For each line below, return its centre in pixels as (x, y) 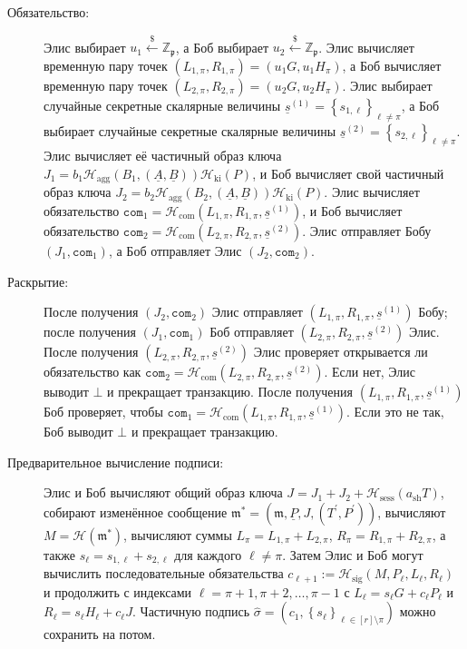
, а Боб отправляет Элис (175, 250)
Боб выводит (78, 432)
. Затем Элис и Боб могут (353, 554)
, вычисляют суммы (178, 534)
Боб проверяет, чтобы (103, 412)
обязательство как (92, 372)
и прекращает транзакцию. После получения (230, 392)
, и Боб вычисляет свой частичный (348, 174)
